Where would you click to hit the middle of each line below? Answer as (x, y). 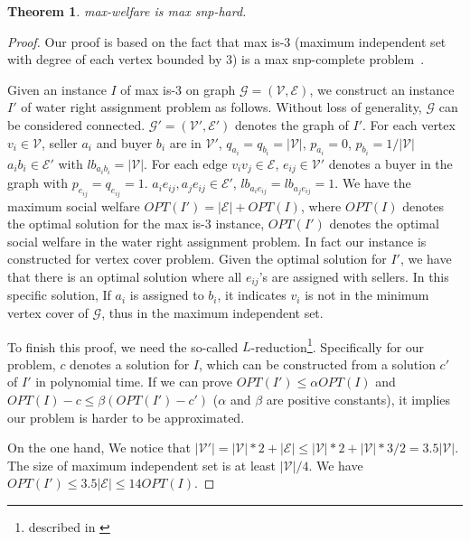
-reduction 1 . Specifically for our (338, 345)
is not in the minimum (367, 295)
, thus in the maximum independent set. (212, 312)
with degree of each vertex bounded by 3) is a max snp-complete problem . (216, 59)
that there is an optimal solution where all (125, 276)
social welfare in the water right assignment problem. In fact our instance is (217, 241)
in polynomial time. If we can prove (134, 382)
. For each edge (186, 163)
